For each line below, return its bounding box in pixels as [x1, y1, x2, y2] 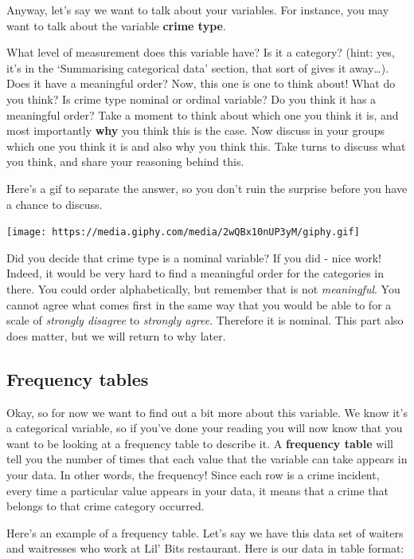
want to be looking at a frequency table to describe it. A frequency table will [6, 435, 393, 451]
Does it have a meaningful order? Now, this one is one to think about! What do [6, 75, 396, 92]
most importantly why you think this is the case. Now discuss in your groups [6, 122, 385, 139]
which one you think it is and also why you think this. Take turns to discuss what [6, 137, 406, 154]
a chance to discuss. [6, 195, 103, 212]
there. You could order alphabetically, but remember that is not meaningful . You [6, 280, 400, 297]
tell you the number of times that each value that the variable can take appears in [6, 451, 408, 467]
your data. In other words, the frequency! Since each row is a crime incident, [6, 466, 380, 482]
